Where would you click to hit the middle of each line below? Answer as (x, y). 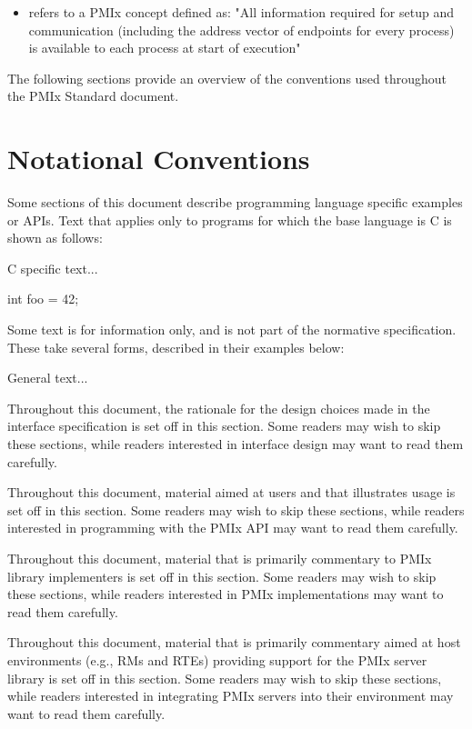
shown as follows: (55, 238)
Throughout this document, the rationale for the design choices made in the (219, 408)
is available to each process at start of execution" (165, 48)
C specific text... (53, 268)
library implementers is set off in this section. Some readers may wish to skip (222, 576)
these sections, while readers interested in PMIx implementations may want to (226, 594)
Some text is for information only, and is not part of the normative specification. (232, 330)
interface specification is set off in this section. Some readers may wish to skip (224, 426)
